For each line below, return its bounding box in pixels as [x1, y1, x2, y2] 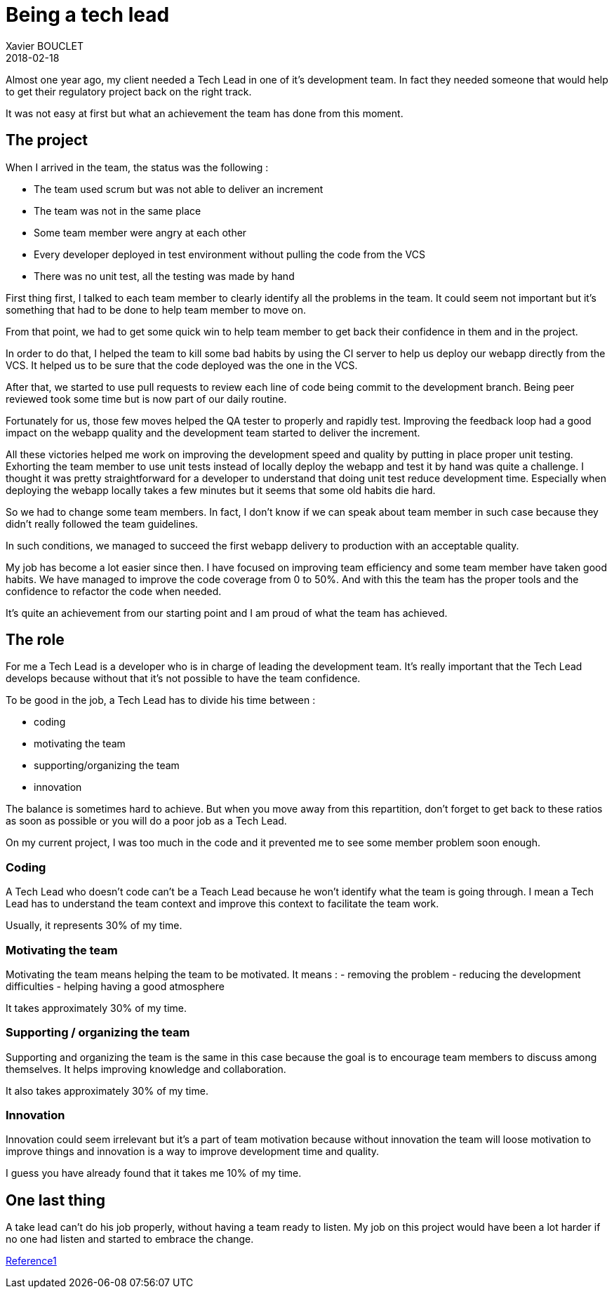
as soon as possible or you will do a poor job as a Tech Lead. [6, 815, 287, 827]
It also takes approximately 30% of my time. [6, 1084, 208, 1097]
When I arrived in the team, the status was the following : [6, 161, 269, 173]
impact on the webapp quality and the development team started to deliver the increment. [6, 426, 420, 439]
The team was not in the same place [34, 204, 201, 217]
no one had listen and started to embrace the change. [6, 1233, 254, 1246]
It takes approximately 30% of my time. [6, 1001, 187, 1014]
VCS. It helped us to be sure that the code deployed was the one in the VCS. [6, 359, 358, 371]
